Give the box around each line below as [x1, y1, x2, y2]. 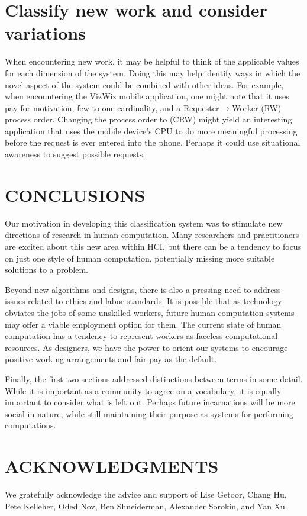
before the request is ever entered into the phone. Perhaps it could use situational [5, 136, 300, 149]
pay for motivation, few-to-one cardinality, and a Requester [5, 101, 219, 114]
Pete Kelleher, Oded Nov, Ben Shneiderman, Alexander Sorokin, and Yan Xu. [5, 499, 287, 512]
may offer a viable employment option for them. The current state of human [5, 318, 282, 330]
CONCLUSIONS [5, 182, 146, 207]
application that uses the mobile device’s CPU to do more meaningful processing [5, 124, 298, 137]
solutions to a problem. [5, 263, 88, 276]
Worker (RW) [232, 101, 282, 114]
